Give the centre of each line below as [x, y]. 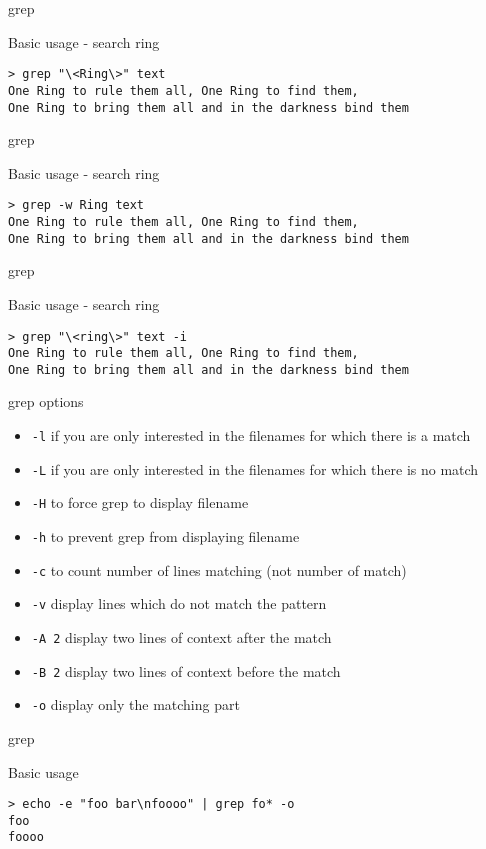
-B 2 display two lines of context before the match [186, 670]
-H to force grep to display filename [140, 502]
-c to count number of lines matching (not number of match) [219, 569]
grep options [46, 401]
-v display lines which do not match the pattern [179, 603]
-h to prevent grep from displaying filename [165, 536]
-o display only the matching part [135, 704]
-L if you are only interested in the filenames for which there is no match [255, 468]
